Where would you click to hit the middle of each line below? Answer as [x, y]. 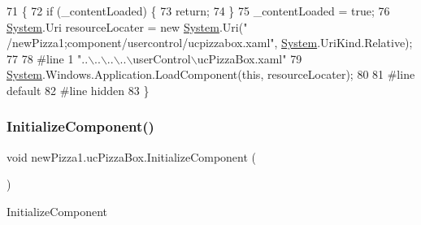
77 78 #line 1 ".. [48, 58]
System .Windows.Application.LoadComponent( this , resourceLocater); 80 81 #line [211, 74]
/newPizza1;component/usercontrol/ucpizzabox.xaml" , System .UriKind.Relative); [210, 43]
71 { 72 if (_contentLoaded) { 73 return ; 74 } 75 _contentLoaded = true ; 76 [198, 11]
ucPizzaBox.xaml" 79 [250, 58]
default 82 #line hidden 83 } [78, 90]
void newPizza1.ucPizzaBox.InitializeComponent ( [132, 156]
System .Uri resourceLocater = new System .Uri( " [127, 26]
